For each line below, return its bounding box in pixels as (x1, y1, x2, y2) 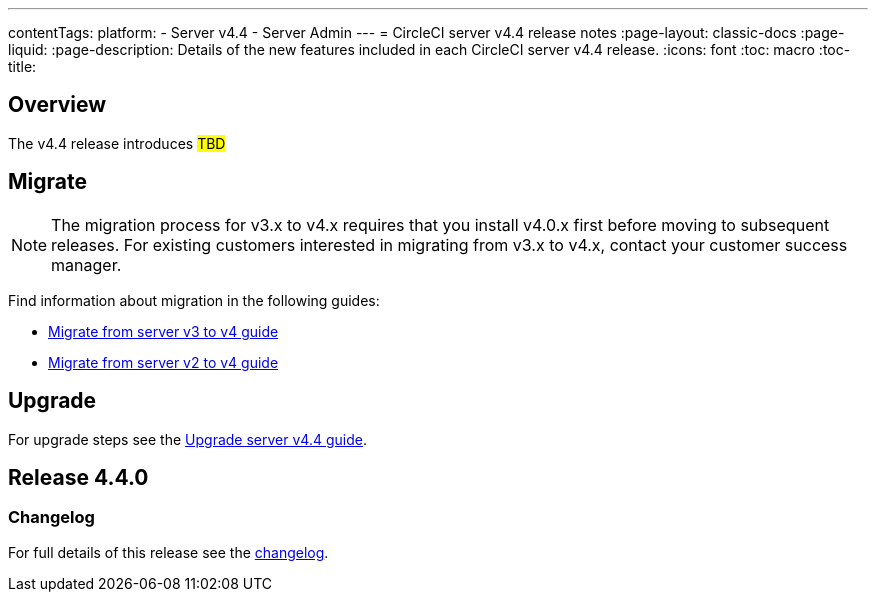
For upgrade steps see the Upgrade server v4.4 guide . (8, 430, 367, 448)
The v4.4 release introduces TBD (8, 134, 226, 152)
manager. (51, 254, 122, 275)
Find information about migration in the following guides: (8, 291, 380, 309)
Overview (8, 92, 107, 118)
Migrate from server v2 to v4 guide (48, 353, 279, 371)
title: (8, 58, 37, 75)
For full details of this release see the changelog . (8, 543, 329, 561)
